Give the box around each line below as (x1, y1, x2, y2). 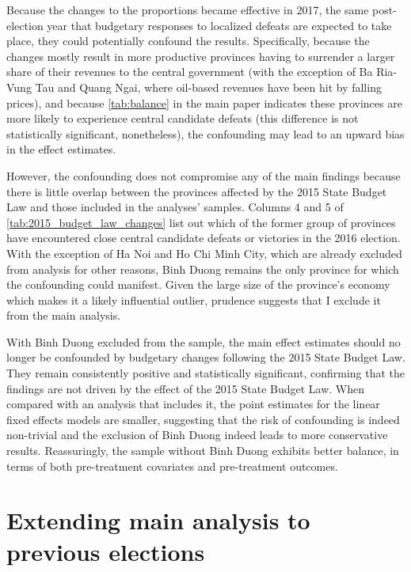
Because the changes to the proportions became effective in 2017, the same (6, 2, 369, 17)
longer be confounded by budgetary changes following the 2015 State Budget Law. (6, 349, 405, 366)
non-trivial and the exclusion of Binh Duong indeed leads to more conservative (6, 426, 388, 443)
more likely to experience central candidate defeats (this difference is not (6, 110, 359, 127)
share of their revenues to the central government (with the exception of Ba (6, 63, 373, 80)
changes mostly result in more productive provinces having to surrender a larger (6, 47, 395, 64)
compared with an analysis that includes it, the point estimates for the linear (6, 396, 380, 412)
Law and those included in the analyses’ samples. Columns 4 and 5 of (6, 199, 344, 215)
